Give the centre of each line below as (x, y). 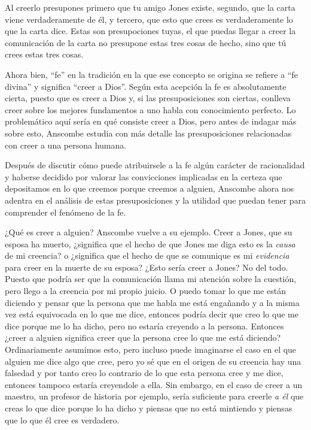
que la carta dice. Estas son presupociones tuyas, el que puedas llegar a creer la (150, 31)
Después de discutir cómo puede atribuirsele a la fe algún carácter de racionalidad (155, 165)
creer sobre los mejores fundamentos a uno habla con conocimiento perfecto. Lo (150, 109)
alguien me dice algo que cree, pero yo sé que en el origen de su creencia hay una (153, 361)
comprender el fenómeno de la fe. (65, 212)
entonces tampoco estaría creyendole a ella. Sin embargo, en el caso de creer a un (154, 384)
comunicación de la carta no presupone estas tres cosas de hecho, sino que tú (146, 42)
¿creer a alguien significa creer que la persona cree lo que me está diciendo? (143, 337)
